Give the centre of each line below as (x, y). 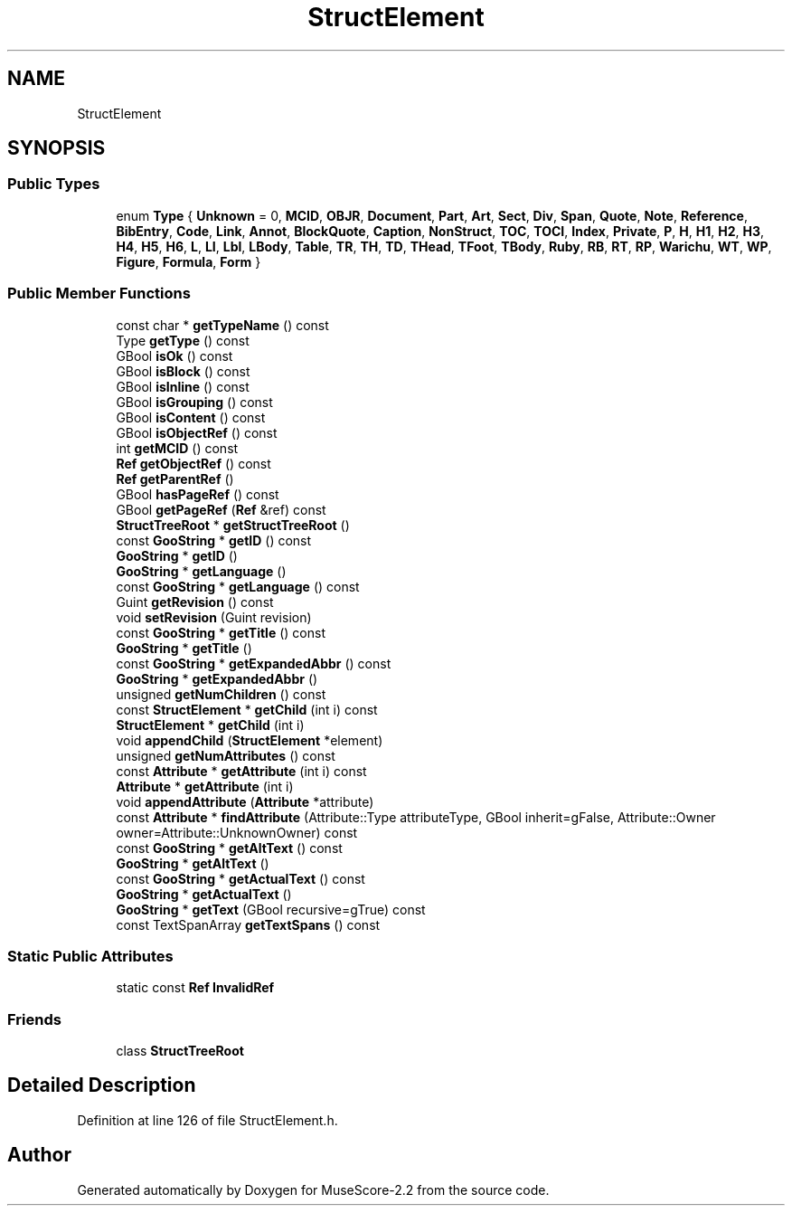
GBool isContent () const (191, 417)
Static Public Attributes (90, 956)
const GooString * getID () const (214, 540)
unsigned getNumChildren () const (221, 694)
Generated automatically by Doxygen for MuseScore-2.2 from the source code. (313, 1189)
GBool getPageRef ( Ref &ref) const (221, 509)
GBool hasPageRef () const (198, 494)
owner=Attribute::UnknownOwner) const (237, 832)
